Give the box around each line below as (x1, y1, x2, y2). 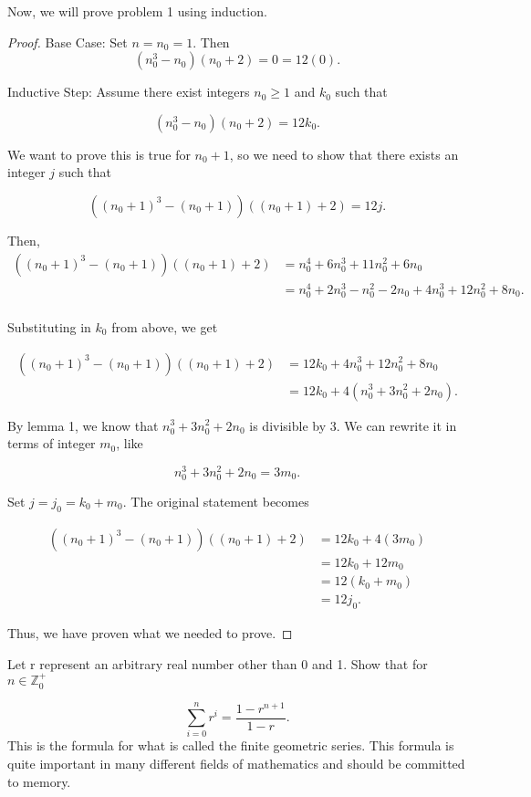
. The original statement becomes (122, 491, 309, 510)
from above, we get (111, 317, 218, 336)
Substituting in (7, 317, 91, 336)
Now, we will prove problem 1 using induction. (7, 2, 267, 20)
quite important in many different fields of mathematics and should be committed (7, 754, 465, 773)
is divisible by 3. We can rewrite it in (249, 415, 457, 435)
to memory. (7, 771, 71, 791)
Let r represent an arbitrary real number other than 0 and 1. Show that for (7, 654, 428, 673)
